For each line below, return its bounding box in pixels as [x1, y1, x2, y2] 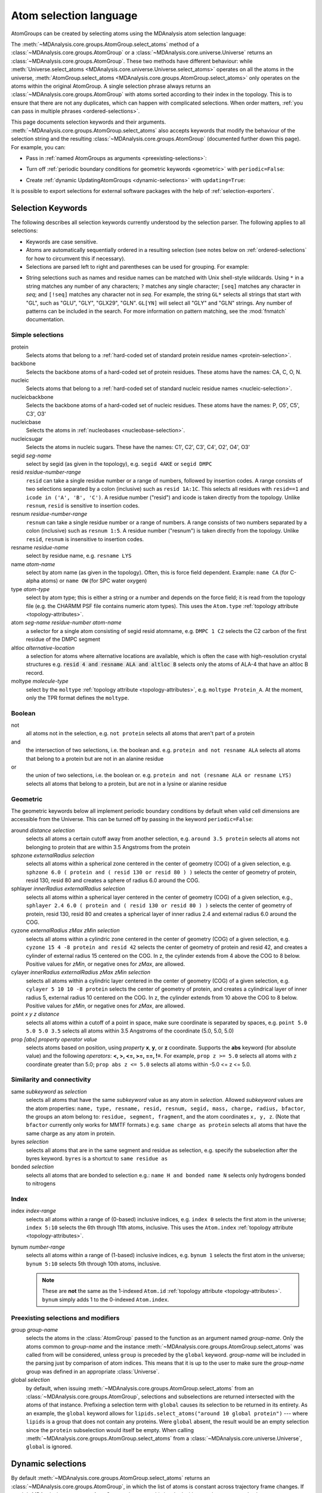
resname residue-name [11, 543, 69, 551]
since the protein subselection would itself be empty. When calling [26, 1426, 194, 1433]
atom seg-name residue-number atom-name [11, 619, 122, 626]
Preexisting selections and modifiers [11, 1314, 120, 1322]
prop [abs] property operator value [11, 1036, 98, 1043]
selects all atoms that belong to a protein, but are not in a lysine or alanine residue [26, 780, 227, 787]
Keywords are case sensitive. [26, 238, 98, 245]
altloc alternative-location [11, 644, 75, 651]
